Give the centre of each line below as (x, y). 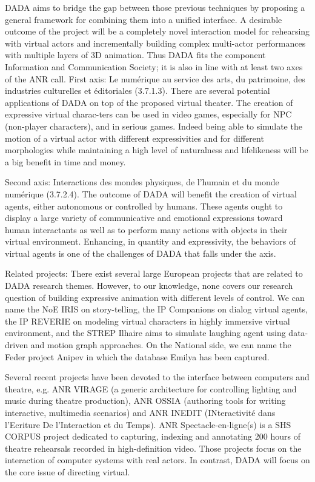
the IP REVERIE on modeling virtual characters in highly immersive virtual (148, 321)
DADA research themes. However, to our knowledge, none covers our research (149, 286)
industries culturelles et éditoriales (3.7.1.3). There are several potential (138, 91)
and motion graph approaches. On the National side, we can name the (161, 345)
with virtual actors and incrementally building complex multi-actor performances (155, 43)
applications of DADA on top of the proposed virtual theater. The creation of (149, 102)
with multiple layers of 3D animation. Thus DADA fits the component (135, 55)
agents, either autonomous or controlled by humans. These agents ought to (144, 206)
